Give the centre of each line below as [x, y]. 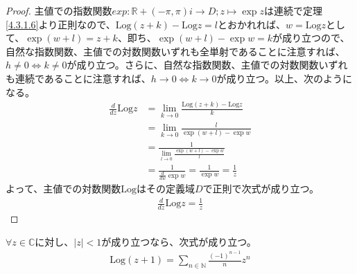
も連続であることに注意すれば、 [78, 78]
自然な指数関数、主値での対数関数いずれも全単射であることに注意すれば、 [175, 51]
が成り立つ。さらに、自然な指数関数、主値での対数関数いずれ [207, 65]
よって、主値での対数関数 [63, 189]
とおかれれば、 [252, 24]
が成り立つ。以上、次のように [284, 78]
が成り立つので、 [311, 38]
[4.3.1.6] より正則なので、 [61, 24]
